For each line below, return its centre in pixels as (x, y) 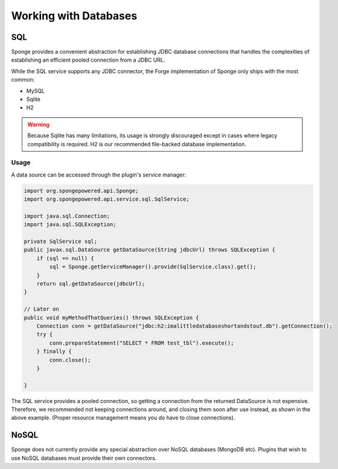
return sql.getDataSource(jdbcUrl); (91, 284)
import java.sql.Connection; (67, 216)
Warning (38, 125)
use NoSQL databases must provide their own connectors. (84, 458)
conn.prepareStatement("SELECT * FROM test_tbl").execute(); (142, 343)
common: (23, 80)
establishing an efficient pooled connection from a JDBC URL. (88, 60)
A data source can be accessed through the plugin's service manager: (99, 175)
